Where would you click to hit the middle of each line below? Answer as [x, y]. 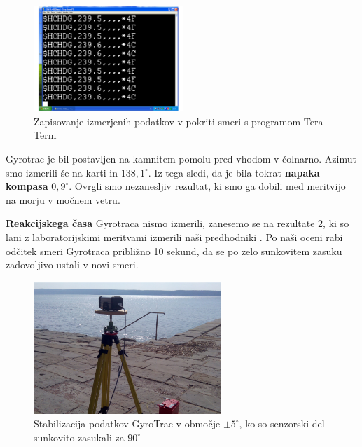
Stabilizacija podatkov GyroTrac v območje [127, 424]
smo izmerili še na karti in [62, 172]
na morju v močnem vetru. [63, 199]
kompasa [27, 186]
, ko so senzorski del [282, 424]
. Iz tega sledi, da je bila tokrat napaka [234, 172]
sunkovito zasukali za [79, 437]
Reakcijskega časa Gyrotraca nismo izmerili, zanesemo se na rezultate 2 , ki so [177, 223]
